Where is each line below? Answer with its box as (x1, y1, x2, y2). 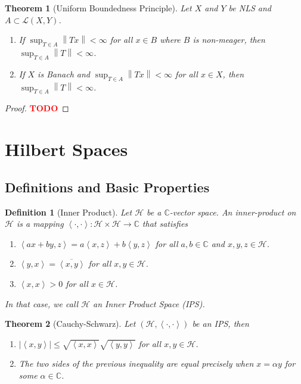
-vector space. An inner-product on (169, 205, 296, 218)
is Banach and (38, 67, 90, 80)
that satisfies (142, 217, 188, 230)
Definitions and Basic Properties (5, 177, 210, 196)
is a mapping (16, 217, 64, 230)
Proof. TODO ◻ (5, 102, 69, 114)
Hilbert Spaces (5, 137, 128, 161)
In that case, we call (5, 297, 79, 310)
